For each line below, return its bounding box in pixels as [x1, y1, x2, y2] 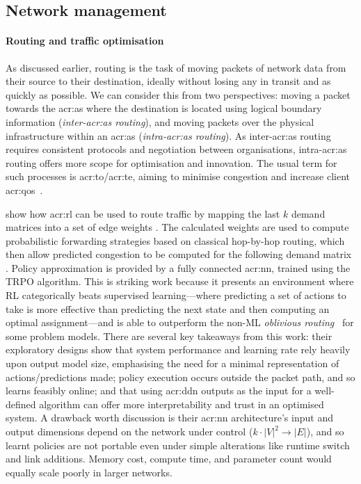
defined [6, 396, 36, 411]
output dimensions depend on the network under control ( [6, 424, 253, 439]
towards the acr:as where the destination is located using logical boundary [6, 101, 322, 115]
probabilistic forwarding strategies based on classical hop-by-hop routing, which [6, 233, 345, 248]
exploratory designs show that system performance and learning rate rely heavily [6, 342, 351, 357]
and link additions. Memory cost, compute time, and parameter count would [6, 451, 332, 466]
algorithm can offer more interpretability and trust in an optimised [39, 396, 324, 411]
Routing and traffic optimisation [6, 33, 164, 48]
